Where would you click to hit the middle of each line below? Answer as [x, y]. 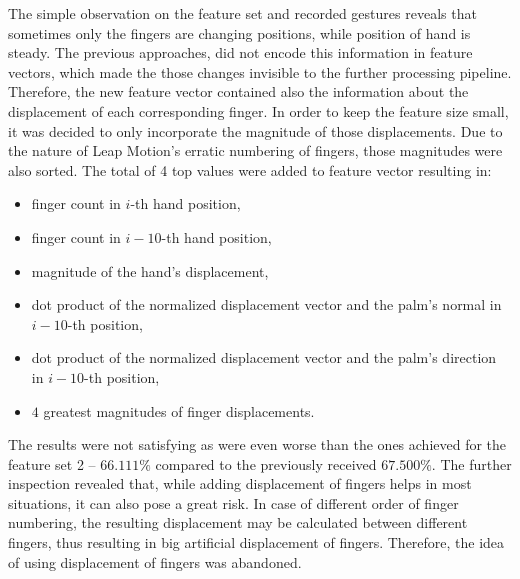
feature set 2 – [52, 463]
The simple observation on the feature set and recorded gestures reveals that [242, 13]
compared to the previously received [266, 463]
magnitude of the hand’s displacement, [150, 270]
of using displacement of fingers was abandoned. [155, 561]
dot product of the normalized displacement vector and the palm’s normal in [266, 304]
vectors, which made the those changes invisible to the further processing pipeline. [260, 71]
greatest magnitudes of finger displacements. [179, 410]
